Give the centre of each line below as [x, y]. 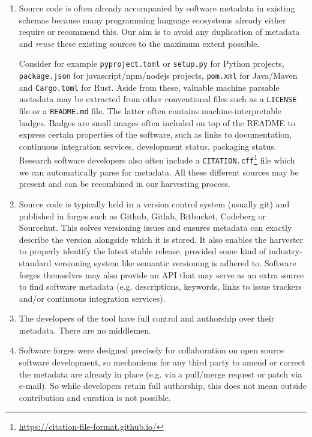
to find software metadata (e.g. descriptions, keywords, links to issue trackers [160, 286]
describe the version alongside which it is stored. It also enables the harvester [161, 239]
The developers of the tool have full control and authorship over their [147, 318]
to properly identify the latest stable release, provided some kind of [142, 251]
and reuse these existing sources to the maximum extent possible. [139, 43]
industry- [285, 251]
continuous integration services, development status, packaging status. [148, 146]
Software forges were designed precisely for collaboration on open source [151, 350]
